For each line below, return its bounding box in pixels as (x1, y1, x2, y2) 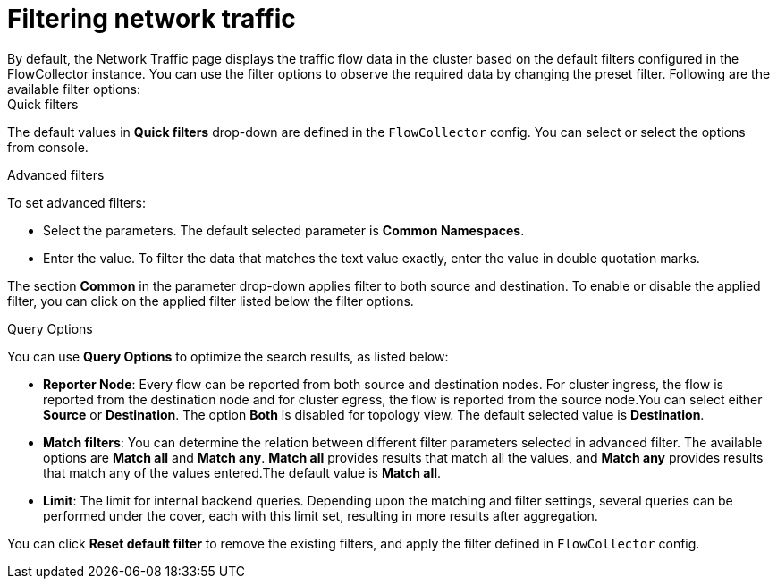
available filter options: (7, 81, 141, 97)
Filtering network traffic (7, 4, 296, 34)
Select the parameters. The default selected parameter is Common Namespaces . (43, 222, 525, 238)
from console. (7, 139, 89, 155)
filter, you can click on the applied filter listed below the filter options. (7, 293, 414, 309)
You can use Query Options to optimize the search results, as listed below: (7, 348, 449, 364)
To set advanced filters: (7, 194, 146, 210)
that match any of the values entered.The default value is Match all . (43, 464, 442, 480)
